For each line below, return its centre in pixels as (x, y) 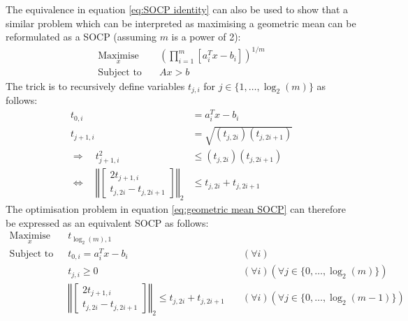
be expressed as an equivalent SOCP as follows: (107, 222)
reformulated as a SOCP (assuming (81, 37)
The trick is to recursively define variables (95, 85)
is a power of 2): (206, 37)
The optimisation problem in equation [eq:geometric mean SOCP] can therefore (176, 208)
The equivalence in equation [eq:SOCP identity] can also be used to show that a (177, 9)
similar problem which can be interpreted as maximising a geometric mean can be (181, 23)
